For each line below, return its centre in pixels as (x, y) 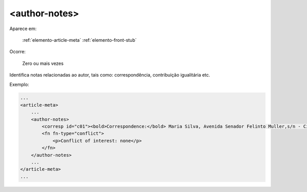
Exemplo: (19, 84)
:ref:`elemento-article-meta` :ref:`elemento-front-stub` (79, 40)
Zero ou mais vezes (43, 63)
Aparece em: (23, 29)
